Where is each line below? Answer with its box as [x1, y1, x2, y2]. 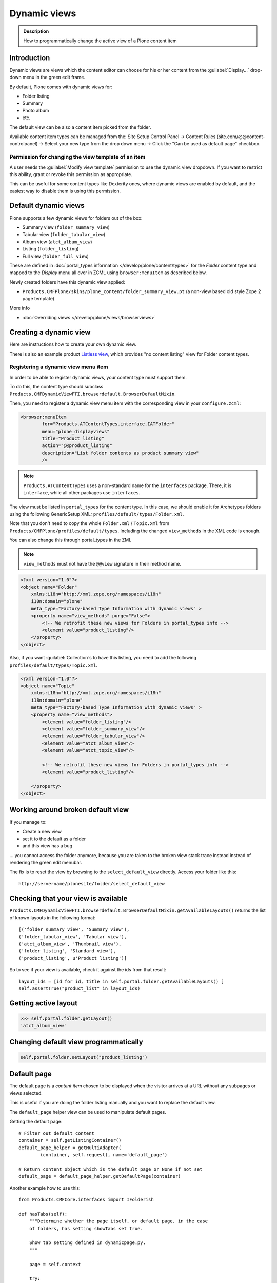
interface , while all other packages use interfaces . [23, 489, 141, 495]
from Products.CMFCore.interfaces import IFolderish [18, 1197, 154, 1203]
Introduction [9, 53, 50, 62]
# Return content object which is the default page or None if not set [18, 1166, 203, 1172]
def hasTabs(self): [18, 1211, 68, 1217]
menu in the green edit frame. [22, 74, 86, 81]
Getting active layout [9, 999, 78, 1008]
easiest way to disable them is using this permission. [9, 188, 121, 194]
